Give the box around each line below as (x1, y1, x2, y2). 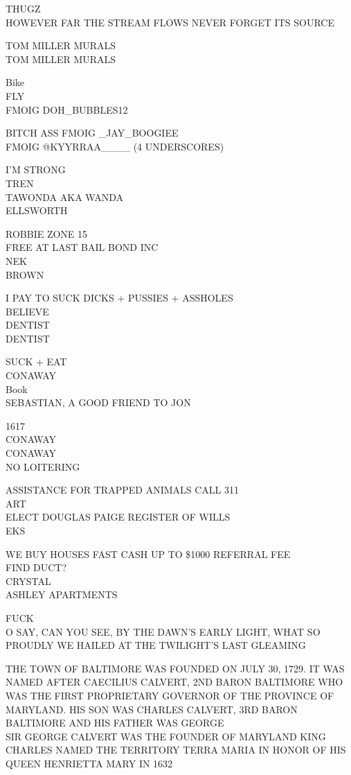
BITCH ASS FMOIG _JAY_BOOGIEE (6, 125, 179, 140)
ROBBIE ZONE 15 (6, 226, 88, 241)
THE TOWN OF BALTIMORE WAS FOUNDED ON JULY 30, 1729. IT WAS (6, 661, 345, 675)
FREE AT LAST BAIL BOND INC (6, 240, 159, 254)
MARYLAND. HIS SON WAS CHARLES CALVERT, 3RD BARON (6, 702, 298, 716)
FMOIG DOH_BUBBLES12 (6, 102, 128, 116)
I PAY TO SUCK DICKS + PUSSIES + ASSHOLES (6, 290, 233, 305)
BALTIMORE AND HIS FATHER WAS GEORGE (6, 715, 224, 730)
